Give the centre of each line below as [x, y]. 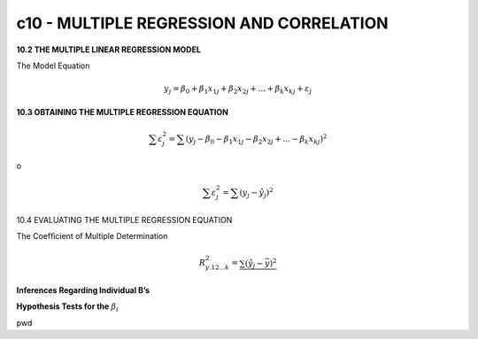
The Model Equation [53, 65]
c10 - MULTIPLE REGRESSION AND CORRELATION [202, 23]
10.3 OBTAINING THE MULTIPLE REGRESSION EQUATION [123, 112]
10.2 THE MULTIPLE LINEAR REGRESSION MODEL [108, 50]
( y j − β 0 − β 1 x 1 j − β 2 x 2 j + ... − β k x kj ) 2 [256, 139]
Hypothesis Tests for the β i [68, 307]
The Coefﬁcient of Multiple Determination [92, 236]
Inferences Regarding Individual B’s [83, 290]
